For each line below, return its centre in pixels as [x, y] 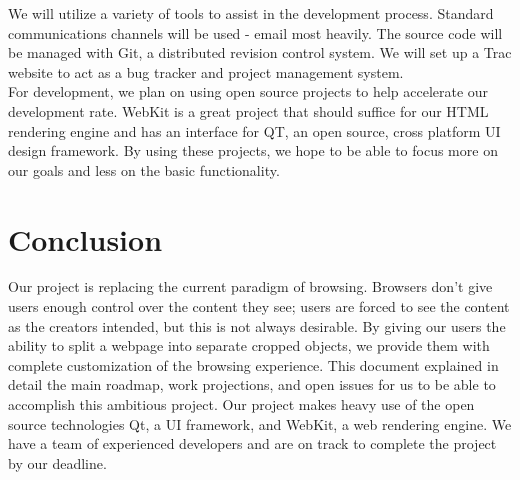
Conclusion [85, 238]
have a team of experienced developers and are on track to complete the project [252, 443]
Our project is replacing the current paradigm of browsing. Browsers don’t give [250, 286]
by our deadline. [57, 462]
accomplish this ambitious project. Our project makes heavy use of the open [241, 404]
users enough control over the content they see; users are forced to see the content [259, 306]
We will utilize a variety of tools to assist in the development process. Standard [251, 13]
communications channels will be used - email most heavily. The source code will [255, 32]
